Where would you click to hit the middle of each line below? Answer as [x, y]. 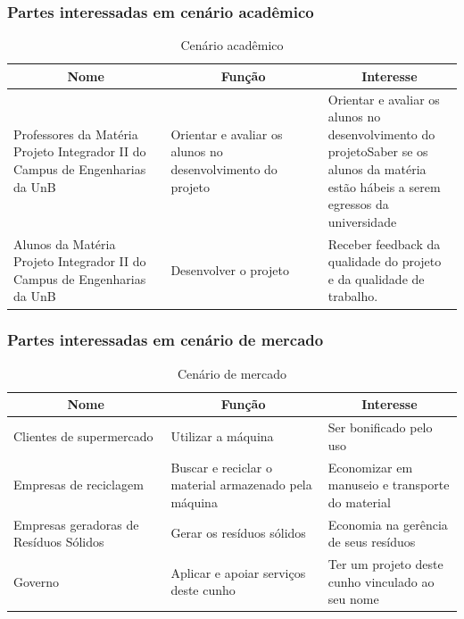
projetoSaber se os [378, 151]
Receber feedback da [384, 243]
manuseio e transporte [389, 485]
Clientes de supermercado [83, 435]
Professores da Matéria [76, 134]
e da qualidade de [376, 278]
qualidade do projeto [385, 261]
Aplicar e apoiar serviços [238, 572]
